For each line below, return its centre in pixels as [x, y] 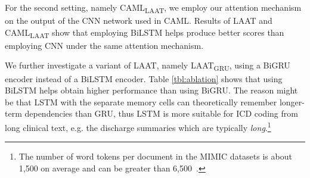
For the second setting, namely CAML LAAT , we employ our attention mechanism [153, 8]
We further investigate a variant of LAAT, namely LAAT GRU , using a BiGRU [148, 66]
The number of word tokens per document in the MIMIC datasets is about [155, 156]
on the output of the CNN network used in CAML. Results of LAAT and [139, 21]
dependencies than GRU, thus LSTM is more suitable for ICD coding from [161, 113]
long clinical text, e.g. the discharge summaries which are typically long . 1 [138, 126]
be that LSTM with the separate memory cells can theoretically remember [141, 102]
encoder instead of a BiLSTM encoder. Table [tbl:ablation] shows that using [144, 78]
